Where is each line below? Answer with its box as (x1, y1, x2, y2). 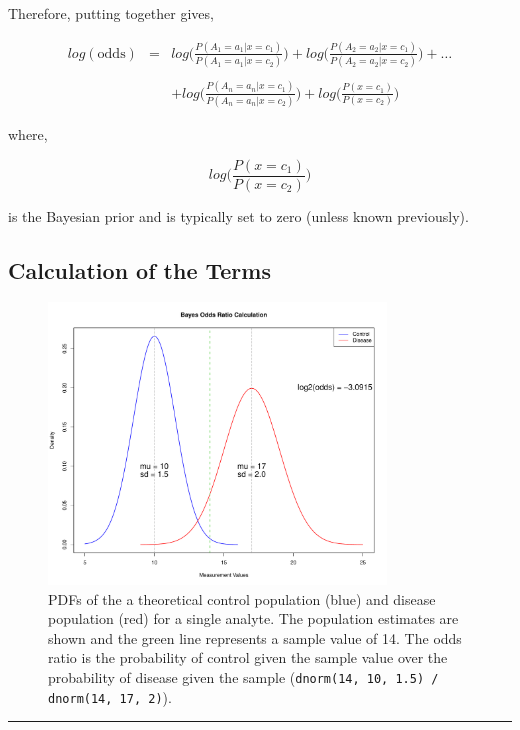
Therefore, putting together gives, (8, 3, 214, 23)
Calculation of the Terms (8, 254, 271, 285)
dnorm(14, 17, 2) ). (48, 686, 172, 707)
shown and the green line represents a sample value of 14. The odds (48, 627, 462, 648)
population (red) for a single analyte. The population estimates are (48, 608, 459, 629)
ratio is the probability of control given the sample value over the (48, 647, 448, 668)
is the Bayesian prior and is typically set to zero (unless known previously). (8, 205, 469, 226)
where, (8, 123, 48, 144)
